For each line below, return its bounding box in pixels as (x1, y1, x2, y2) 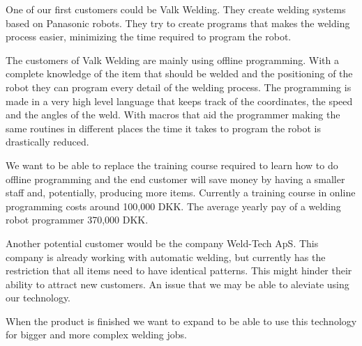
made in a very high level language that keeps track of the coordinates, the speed (6, 93, 353, 108)
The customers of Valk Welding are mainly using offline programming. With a (6, 52, 339, 67)
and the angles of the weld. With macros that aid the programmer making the (6, 107, 340, 122)
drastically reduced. (6, 134, 89, 149)
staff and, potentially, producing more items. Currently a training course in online (6, 185, 356, 200)
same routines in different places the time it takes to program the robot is (6, 120, 322, 135)
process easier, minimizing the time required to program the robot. (6, 29, 292, 44)
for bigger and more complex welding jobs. (6, 327, 187, 342)
